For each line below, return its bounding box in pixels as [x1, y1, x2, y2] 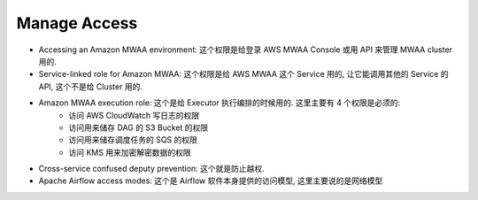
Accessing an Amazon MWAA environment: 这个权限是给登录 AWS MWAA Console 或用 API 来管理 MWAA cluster [38, 44, 453, 55]
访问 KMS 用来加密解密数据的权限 [68, 147, 191, 158]
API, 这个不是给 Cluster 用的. [38, 81, 143, 92]
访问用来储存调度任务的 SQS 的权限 [68, 135, 198, 145]
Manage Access [16, 13, 138, 33]
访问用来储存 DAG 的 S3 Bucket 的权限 [68, 122, 209, 133]
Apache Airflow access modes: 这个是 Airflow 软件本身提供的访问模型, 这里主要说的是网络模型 [38, 175, 383, 186]
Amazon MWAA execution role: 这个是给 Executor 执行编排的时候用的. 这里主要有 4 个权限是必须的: [38, 97, 401, 108]
